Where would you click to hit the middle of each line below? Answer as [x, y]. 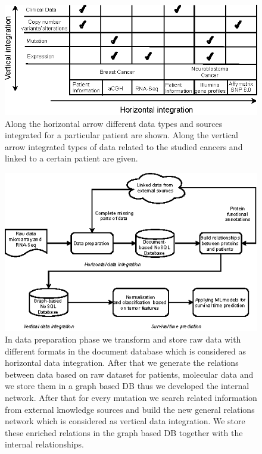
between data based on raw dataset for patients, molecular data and [129, 374]
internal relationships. [44, 444]
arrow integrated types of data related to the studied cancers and [124, 146]
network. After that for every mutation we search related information [131, 397]
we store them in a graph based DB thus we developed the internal [127, 386]
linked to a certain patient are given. [71, 158]
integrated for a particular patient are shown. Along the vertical [121, 135]
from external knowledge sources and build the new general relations [130, 409]
